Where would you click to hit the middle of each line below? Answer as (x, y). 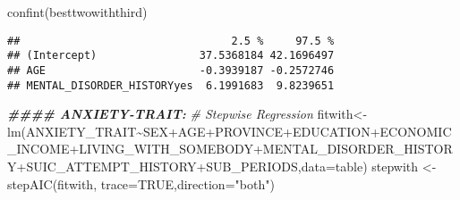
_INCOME (38, 149)
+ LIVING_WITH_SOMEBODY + (166, 149)
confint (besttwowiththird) (77, 12)
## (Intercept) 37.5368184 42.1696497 (171, 56)
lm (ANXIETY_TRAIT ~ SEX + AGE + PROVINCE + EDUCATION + (194, 131)
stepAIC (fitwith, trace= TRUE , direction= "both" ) (141, 183)
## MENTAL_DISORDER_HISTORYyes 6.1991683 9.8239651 (171, 85)
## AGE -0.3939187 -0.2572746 (171, 70)
